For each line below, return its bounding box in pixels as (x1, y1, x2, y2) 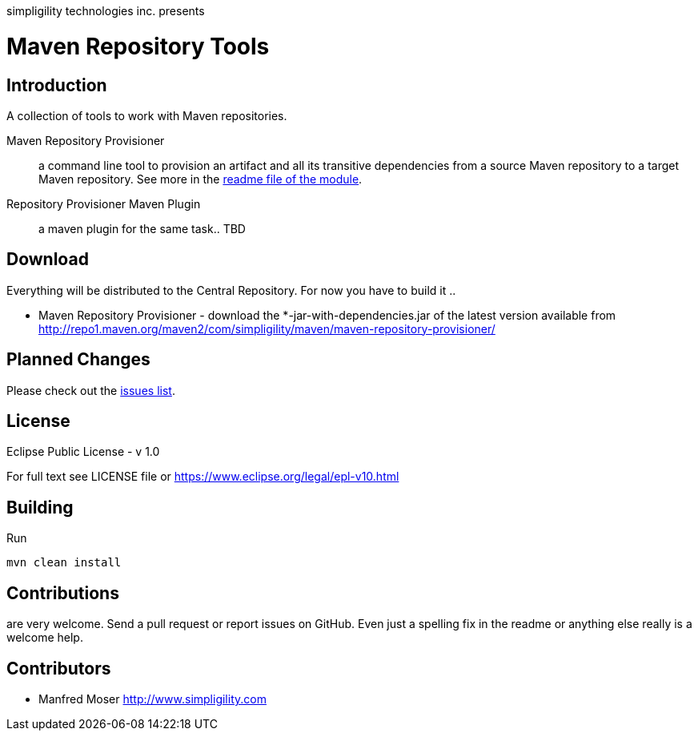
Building (6, 497, 74, 518)
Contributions (6, 582, 119, 603)
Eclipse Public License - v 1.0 (6, 445, 160, 459)
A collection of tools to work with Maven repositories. (6, 108, 287, 123)
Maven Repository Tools (6, 32, 270, 60)
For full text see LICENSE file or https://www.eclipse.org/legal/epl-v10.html (6, 469, 399, 484)
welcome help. (6, 630, 83, 645)
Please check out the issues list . (6, 383, 175, 397)
